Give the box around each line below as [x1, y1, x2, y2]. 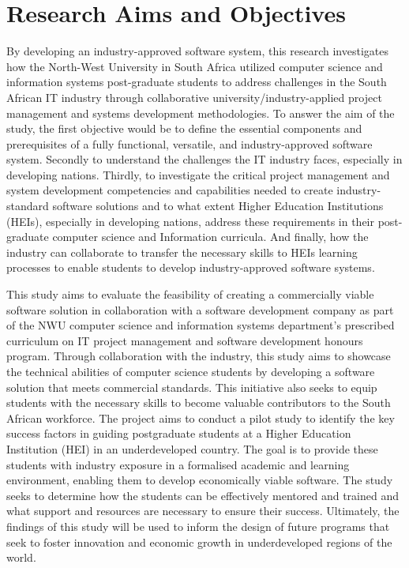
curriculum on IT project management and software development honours [6, 332, 363, 348]
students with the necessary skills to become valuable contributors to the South [6, 394, 391, 411]
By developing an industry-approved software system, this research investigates [6, 43, 388, 59]
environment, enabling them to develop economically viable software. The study [6, 472, 393, 488]
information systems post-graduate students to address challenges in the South [6, 73, 387, 90]
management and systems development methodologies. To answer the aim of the [6, 104, 395, 121]
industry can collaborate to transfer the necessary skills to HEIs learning [6, 243, 358, 260]
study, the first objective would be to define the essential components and [6, 120, 362, 137]
